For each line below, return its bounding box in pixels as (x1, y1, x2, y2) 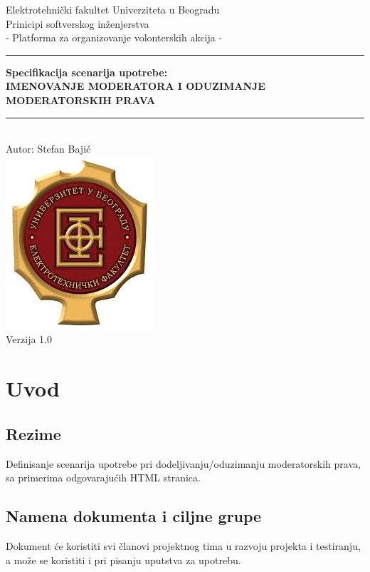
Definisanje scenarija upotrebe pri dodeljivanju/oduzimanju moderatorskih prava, (6, 456, 361, 471)
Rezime (6, 422, 61, 444)
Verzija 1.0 (6, 332, 52, 347)
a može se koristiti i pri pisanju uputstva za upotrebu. (6, 552, 241, 567)
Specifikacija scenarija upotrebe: (6, 64, 168, 79)
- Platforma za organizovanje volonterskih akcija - (6, 30, 223, 45)
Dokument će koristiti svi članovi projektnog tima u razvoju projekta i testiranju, (6, 538, 361, 553)
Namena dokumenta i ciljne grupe (6, 505, 262, 527)
